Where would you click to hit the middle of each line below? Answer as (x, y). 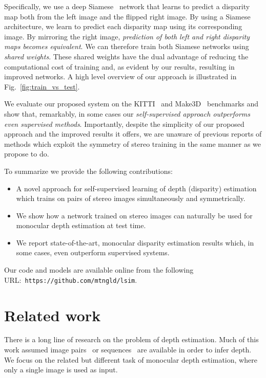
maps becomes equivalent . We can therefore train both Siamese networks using (127, 46)
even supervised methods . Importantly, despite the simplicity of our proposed (124, 124)
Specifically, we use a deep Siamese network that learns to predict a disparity (127, 6)
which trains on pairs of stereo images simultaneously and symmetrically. (131, 198)
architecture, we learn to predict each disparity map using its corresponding (123, 26)
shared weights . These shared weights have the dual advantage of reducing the (126, 56)
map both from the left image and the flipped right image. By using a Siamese (127, 16)
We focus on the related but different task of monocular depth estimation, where (131, 359)
